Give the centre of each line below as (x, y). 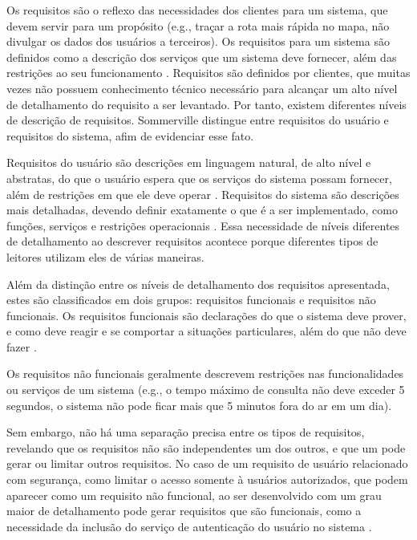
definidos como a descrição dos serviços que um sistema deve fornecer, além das (202, 57)
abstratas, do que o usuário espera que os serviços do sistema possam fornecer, (199, 178)
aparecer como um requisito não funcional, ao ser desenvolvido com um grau (194, 495)
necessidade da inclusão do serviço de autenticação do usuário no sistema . (189, 526)
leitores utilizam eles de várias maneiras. (105, 256)
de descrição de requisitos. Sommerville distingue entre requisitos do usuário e (198, 120)
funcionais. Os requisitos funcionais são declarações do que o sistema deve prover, (206, 315)
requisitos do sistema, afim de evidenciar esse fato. (130, 135)
